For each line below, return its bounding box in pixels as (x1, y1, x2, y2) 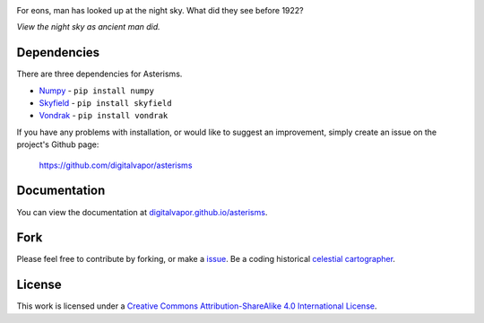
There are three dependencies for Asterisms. (16, 68, 183, 80)
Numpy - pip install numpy (39, 85, 154, 96)
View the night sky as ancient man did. (16, 22, 160, 32)
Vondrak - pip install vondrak (39, 110, 169, 121)
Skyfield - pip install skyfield (39, 98, 172, 109)
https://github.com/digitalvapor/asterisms (39, 160, 193, 170)
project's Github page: (16, 139, 99, 150)
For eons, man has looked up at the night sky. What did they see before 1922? (16, 5, 304, 15)
